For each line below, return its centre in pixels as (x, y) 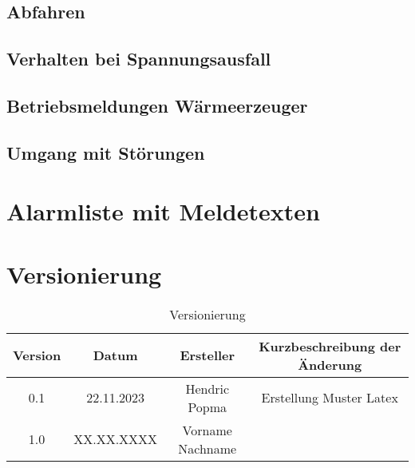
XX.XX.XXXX (116, 439)
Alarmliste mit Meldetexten (163, 211)
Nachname (207, 448)
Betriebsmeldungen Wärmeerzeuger (157, 105)
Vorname (207, 430)
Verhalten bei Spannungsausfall (139, 59)
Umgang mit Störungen (106, 152)
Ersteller (207, 355)
